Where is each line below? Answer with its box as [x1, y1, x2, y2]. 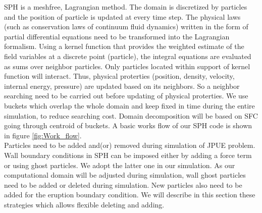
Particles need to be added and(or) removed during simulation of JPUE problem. [4, 140, 255, 150]
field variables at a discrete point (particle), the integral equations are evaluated [4, 50, 251, 61]
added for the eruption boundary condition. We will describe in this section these [4, 189, 255, 200]
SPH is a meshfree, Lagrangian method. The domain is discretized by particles [4, 2, 247, 12]
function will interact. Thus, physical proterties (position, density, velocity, [4, 71, 235, 81]
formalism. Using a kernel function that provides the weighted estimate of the [4, 41, 244, 51]
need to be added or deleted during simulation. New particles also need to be [4, 179, 242, 190]
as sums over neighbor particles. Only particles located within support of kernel [4, 61, 250, 71]
